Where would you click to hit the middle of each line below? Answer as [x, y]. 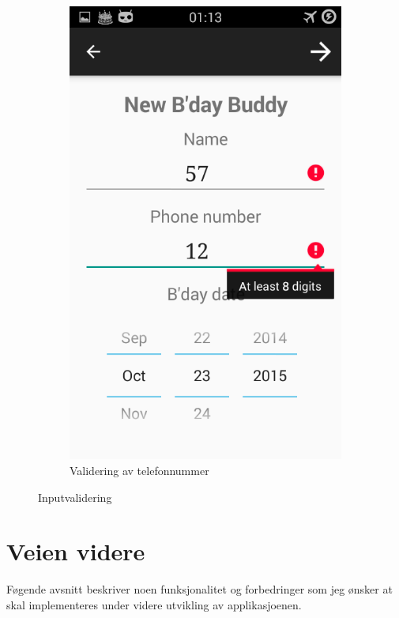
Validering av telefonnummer [139, 470]
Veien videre [76, 551]
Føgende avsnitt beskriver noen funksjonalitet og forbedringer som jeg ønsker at [199, 589]
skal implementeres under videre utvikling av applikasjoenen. [154, 604]
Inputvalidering [75, 497]
